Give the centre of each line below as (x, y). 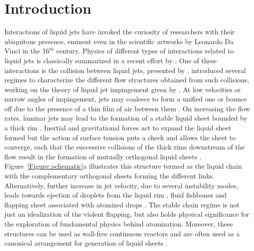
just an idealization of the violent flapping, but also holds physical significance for (127, 214)
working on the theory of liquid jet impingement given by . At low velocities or (123, 89)
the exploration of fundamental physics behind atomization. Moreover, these (119, 224)
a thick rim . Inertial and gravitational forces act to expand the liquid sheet (118, 128)
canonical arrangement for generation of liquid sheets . (86, 243)
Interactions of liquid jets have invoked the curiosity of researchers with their (120, 32)
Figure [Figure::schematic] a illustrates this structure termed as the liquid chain (123, 166)
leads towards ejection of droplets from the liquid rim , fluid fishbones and (116, 195)
